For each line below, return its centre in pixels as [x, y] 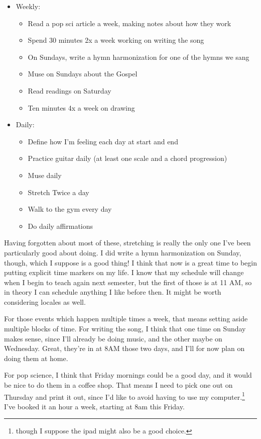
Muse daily [45, 175]
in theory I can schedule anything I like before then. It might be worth [113, 292]
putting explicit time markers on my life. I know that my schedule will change [124, 272]
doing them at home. [36, 358]
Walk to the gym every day [70, 209]
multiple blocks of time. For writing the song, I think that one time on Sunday [125, 329]
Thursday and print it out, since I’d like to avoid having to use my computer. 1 [124, 396]
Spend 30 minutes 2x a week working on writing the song [116, 40]
